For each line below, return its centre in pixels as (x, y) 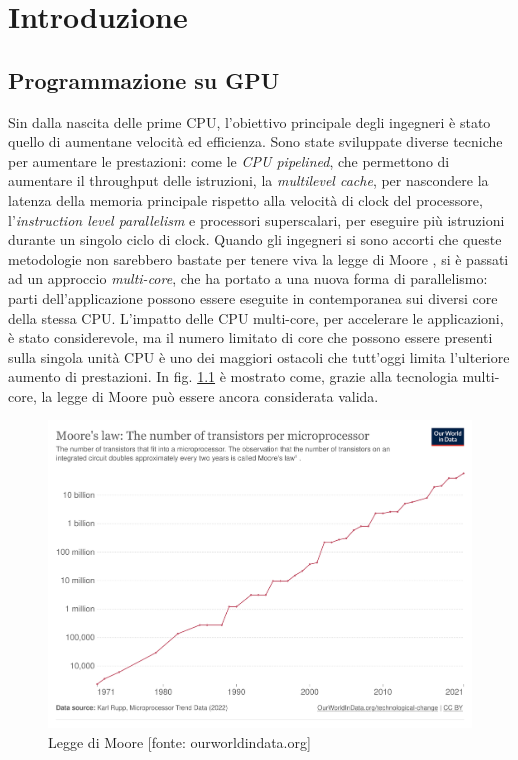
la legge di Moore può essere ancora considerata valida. (210, 395)
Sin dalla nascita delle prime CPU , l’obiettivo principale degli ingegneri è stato (249, 121)
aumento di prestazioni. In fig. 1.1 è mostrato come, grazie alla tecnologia (233, 376)
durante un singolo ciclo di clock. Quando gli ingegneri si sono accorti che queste (255, 239)
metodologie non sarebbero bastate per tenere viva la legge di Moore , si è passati (258, 258)
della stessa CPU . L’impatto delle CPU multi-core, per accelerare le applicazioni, (256, 317)
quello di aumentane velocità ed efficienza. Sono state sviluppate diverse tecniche (255, 141)
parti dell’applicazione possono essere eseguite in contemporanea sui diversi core (253, 297)
